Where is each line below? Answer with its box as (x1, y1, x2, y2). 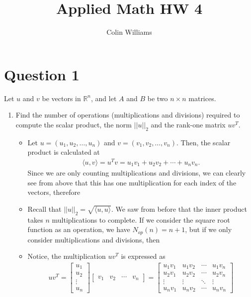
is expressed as (121, 251, 166, 261)
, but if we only (185, 224, 232, 235)
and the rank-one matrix (151, 119, 226, 129)
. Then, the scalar (176, 137, 231, 147)
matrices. (188, 93, 216, 103)
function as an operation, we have (27, 224, 130, 235)
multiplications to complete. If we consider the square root (52, 214, 230, 225)
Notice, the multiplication (27, 251, 106, 261)
